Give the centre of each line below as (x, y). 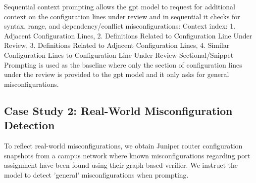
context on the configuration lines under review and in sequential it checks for (122, 16)
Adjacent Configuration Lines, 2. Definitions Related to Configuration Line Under (128, 35)
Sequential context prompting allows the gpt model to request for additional (120, 6)
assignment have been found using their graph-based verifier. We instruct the (121, 165)
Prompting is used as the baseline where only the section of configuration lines (123, 64)
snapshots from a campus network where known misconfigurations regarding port (127, 155)
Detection (29, 125)
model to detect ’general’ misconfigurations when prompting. (96, 174)
